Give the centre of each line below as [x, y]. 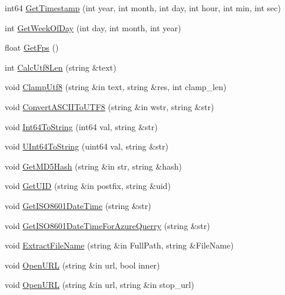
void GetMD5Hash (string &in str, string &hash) [93, 166]
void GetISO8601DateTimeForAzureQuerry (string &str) [107, 225]
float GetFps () [32, 47]
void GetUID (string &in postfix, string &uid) [88, 186]
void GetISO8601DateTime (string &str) [78, 205]
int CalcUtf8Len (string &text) [61, 67]
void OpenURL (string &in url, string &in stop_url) [100, 285]
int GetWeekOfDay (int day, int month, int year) [93, 27]
